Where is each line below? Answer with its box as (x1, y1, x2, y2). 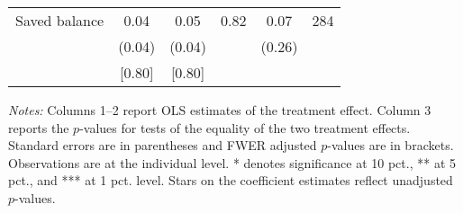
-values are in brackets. (327, 136, 454, 155)
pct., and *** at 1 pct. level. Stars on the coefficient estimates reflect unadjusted (8, 171, 453, 190)
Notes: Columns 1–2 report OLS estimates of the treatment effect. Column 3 (8, 101, 431, 119)
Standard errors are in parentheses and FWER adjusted (8, 136, 317, 155)
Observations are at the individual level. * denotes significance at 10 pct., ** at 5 (8, 153, 456, 172)
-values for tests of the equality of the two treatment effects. (79, 118, 411, 137)
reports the (8, 118, 69, 137)
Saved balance (15, 10, 104, 31)
